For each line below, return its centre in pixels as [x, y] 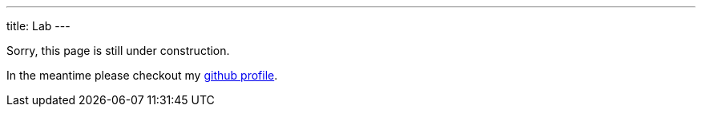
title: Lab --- [38, 26]
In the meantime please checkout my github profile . [142, 75]
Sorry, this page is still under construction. [118, 51]
